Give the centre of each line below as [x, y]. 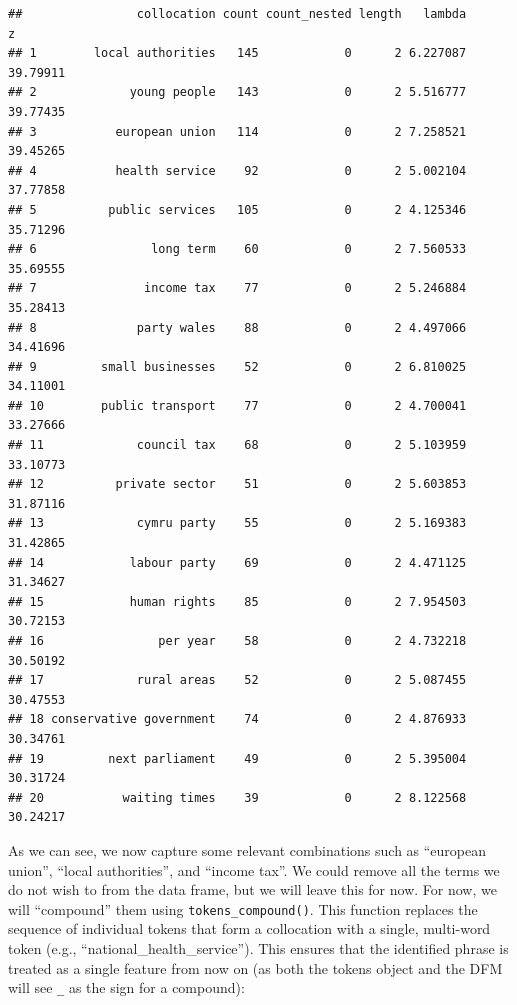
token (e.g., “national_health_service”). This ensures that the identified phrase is [258, 947]
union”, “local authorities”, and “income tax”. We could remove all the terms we [254, 869]
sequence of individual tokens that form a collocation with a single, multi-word [249, 928]
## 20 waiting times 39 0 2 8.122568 [237, 797]
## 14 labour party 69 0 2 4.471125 [237, 562]
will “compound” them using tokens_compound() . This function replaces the [243, 908]
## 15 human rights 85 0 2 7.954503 [237, 601]
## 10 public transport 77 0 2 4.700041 [237, 405]
